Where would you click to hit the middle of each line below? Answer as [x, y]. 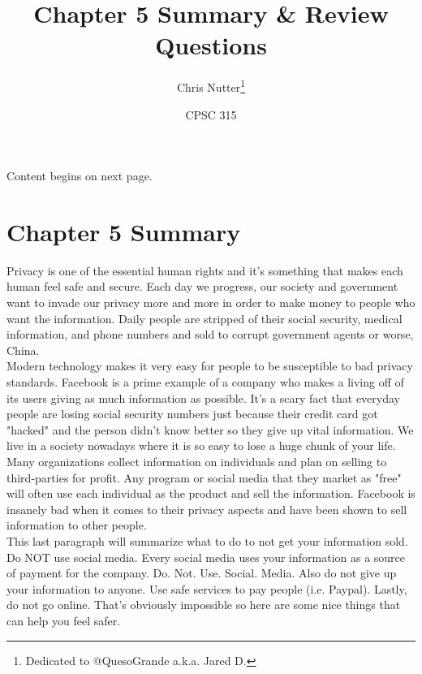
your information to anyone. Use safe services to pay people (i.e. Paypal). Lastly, [207, 588]
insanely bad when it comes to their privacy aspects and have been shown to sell [207, 509]
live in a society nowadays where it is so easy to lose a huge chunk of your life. [201, 445]
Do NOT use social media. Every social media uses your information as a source [206, 557]
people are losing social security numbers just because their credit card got [192, 414]
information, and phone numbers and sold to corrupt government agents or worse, [210, 334]
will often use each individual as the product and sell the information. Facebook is [211, 493]
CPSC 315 [211, 114]
